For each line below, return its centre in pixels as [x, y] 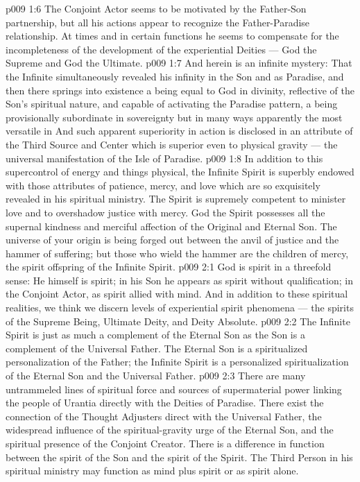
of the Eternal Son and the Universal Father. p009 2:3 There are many [156, 376]
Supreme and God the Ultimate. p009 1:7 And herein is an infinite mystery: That [179, 63]
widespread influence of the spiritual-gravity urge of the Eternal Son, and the [170, 430]
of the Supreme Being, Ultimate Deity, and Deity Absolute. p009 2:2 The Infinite [178, 321]
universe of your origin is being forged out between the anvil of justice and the [172, 240]
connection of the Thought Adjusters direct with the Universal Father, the [164, 416]
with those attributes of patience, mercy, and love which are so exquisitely [163, 185]
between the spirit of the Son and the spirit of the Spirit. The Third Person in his [179, 457]
